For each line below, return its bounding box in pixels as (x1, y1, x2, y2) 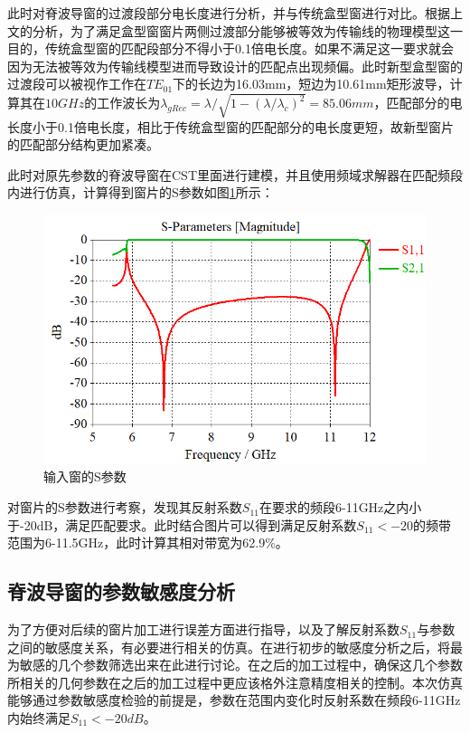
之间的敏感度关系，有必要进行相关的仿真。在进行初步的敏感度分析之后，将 (7, 637, 450, 656)
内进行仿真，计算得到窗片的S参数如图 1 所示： (7, 183, 274, 202)
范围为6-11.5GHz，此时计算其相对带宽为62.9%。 (7, 533, 288, 552)
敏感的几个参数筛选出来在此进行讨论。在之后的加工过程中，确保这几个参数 (19, 655, 463, 674)
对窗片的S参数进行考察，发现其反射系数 (7, 498, 242, 517)
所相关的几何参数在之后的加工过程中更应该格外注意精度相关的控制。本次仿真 (7, 672, 463, 691)
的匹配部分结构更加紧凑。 (7, 135, 159, 154)
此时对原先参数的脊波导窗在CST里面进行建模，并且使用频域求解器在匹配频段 (7, 165, 463, 184)
